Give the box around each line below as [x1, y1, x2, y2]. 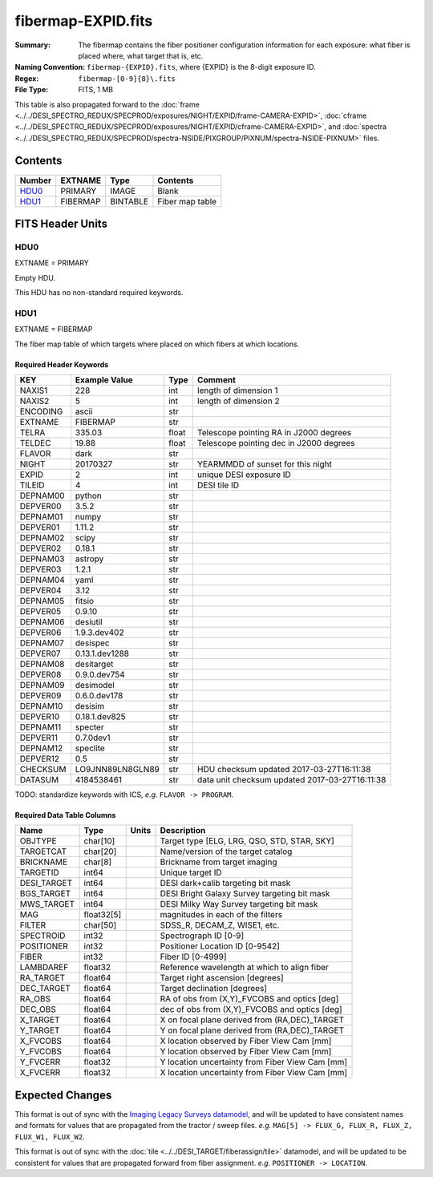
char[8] [83, 856, 112, 868]
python [75, 490, 102, 501]
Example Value [75, 374, 134, 386]
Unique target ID [160, 867, 222, 878]
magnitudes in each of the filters [160, 909, 283, 920]
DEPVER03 [19, 564, 62, 575]
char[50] [83, 920, 117, 931]
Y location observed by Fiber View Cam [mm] [160, 1046, 332, 1058]
